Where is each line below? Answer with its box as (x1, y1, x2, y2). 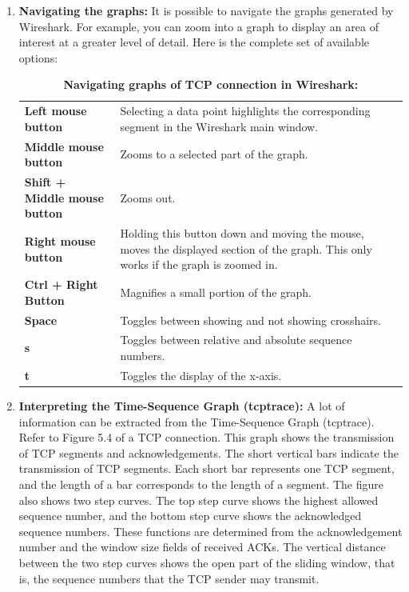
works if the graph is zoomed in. (120, 256, 278, 273)
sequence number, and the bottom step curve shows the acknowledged (18, 507, 362, 524)
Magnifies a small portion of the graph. (120, 283, 312, 300)
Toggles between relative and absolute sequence (120, 331, 352, 348)
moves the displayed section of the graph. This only (120, 240, 372, 257)
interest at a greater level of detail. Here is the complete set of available (18, 34, 369, 50)
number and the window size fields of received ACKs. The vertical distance (18, 538, 386, 555)
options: (18, 49, 58, 66)
